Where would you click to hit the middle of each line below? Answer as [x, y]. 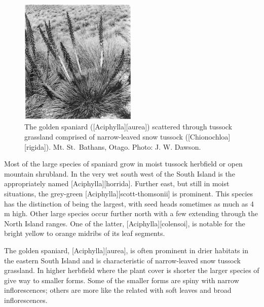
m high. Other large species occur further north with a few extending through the [131, 213]
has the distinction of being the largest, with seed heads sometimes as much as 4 [129, 203]
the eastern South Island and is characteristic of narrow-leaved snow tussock [122, 260]
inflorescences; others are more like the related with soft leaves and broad [118, 290]
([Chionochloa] [208, 137]
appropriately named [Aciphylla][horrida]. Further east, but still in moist [117, 183]
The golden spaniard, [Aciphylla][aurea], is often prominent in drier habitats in [126, 250]
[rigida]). [38, 146]
